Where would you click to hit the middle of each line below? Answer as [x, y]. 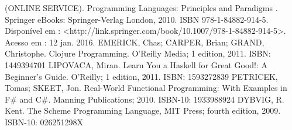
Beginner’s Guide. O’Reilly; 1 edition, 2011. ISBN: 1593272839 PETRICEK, [141, 76]
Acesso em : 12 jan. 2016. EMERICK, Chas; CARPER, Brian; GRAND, [135, 42]
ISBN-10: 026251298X [44, 122]
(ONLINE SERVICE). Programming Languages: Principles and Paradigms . [141, 8]
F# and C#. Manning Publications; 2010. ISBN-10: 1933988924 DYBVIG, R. [145, 99]
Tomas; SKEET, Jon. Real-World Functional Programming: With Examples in [146, 88]
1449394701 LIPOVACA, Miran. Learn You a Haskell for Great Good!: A [136, 64]
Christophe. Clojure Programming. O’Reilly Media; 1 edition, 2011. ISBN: [138, 53]
